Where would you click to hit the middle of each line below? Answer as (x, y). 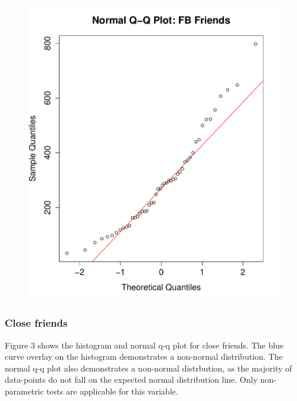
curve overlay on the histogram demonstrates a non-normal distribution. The (144, 356)
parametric (25, 391)
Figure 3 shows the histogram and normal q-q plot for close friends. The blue (144, 345)
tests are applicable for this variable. (112, 391)
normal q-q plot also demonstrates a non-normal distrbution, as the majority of (148, 368)
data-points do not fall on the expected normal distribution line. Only (131, 379)
